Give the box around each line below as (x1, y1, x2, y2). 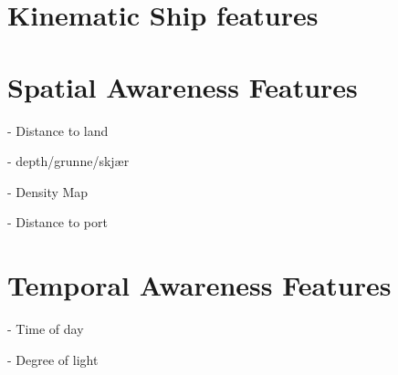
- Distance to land (7, 120, 109, 140)
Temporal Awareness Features (7, 266, 392, 304)
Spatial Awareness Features (7, 68, 358, 105)
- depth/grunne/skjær (7, 151, 130, 171)
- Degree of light (7, 349, 99, 369)
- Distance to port (7, 213, 108, 232)
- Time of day (7, 319, 84, 338)
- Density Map (7, 182, 89, 201)
